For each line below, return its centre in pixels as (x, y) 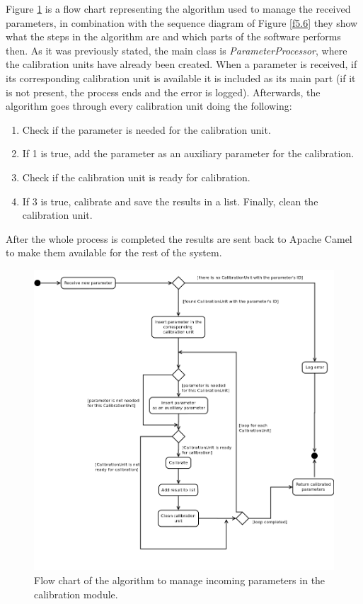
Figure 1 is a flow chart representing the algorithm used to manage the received (178, 8)
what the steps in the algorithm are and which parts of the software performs (173, 36)
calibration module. (76, 594)
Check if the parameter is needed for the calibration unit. (146, 129)
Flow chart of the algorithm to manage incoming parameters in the (180, 580)
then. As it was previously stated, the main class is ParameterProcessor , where (177, 50)
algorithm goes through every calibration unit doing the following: (149, 106)
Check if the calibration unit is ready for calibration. (136, 177)
